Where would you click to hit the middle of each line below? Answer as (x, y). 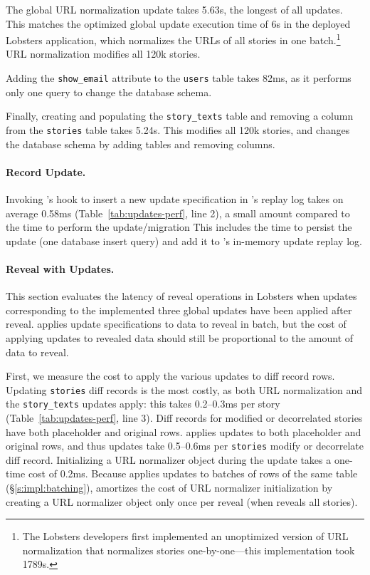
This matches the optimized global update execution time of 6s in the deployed (178, 23)
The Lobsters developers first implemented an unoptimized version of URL (185, 536)
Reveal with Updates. (60, 268)
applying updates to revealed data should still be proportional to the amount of (180, 337)
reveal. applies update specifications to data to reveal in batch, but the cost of (176, 324)
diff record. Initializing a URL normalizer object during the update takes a (169, 459)
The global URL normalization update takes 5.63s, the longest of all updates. (174, 9)
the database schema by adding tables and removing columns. (141, 144)
